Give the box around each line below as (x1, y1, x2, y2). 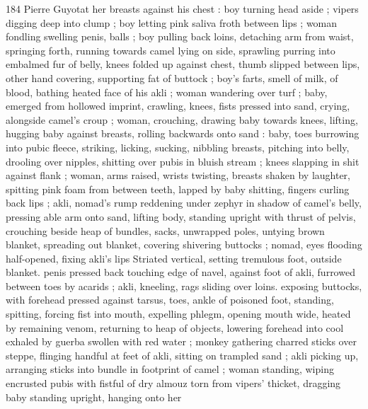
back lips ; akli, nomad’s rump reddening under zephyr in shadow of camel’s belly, (6, 195, 362, 210)
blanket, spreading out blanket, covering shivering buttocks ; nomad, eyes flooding (6, 237, 362, 252)
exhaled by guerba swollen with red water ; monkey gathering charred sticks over (6, 334, 357, 349)
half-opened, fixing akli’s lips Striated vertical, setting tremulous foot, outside (6, 250, 342, 265)
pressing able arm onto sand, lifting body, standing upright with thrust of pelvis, (6, 209, 356, 224)
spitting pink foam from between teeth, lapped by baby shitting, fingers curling (6, 181, 350, 196)
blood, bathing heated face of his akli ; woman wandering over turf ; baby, (6, 84, 328, 99)
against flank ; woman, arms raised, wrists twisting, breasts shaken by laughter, (6, 168, 350, 183)
